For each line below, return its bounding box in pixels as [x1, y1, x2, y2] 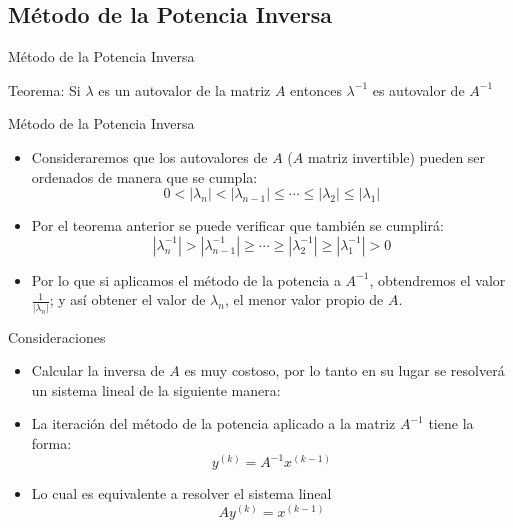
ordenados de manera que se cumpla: [31, 166, 258, 187]
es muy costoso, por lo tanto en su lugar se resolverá [184, 360, 505, 381]
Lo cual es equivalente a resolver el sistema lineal [31, 483, 332, 504]
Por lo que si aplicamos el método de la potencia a [31, 269, 341, 290]
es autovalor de [372, 79, 465, 100]
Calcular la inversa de [31, 360, 165, 381]
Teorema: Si [8, 79, 81, 100]
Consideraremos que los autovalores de [31, 146, 268, 167]
